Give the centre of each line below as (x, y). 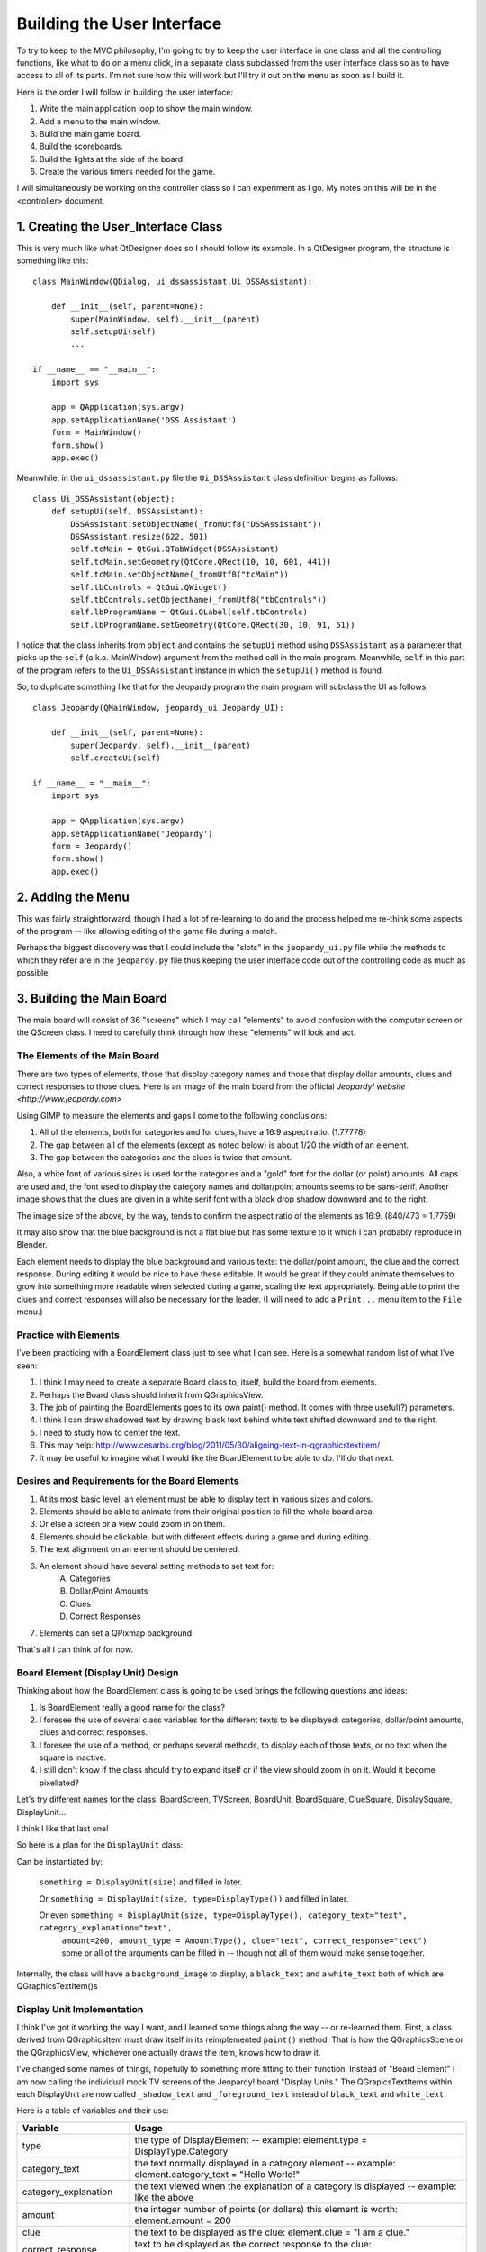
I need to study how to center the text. (110, 1432)
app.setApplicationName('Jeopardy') (132, 834)
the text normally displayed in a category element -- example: (265, 2163)
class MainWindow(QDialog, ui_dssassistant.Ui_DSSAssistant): (173, 281)
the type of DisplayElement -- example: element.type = (251, 2139)
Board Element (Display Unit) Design (98, 1673)
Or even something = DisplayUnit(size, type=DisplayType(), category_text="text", (224, 1915)
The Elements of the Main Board (88, 1056)
